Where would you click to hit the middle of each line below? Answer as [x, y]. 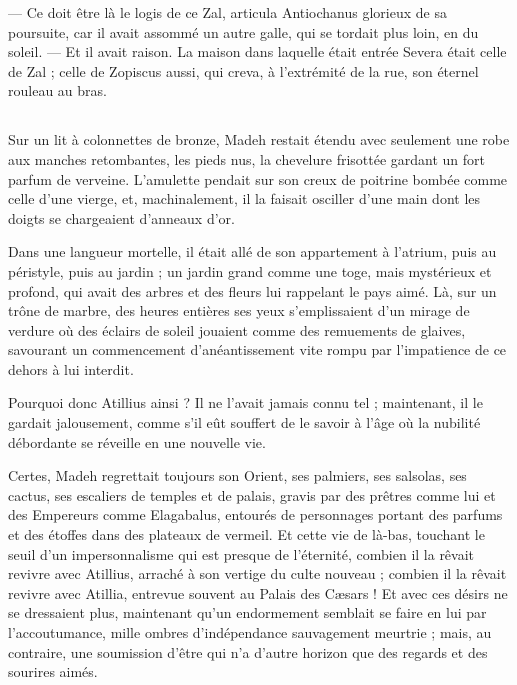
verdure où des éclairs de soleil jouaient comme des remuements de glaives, [237, 329]
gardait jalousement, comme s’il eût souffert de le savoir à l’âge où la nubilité [244, 422]
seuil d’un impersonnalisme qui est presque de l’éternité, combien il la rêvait [241, 553]
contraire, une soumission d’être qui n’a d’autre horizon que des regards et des [248, 651]
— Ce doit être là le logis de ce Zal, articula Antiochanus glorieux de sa [227, 12]
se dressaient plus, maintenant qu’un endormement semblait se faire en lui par [247, 612]
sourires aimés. [53, 671]
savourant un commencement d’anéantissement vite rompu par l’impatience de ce [257, 349]
